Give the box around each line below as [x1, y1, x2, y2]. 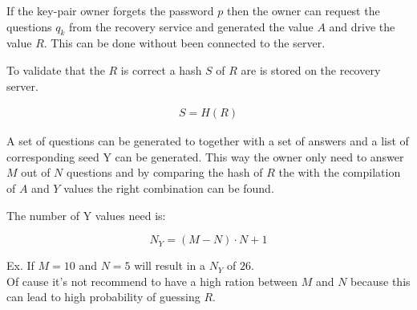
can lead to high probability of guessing [6, 288, 200, 305]
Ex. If [6, 257, 34, 274]
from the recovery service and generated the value [69, 18, 314, 35]
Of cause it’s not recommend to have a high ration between [6, 272, 298, 289]
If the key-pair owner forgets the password [6, 2, 214, 18]
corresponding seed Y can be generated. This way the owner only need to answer [6, 148, 404, 165]
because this [350, 272, 411, 289]
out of [21, 164, 51, 181]
